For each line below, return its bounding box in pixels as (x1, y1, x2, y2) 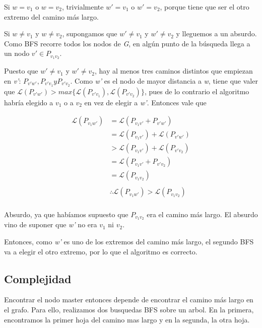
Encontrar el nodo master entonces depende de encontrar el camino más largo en (4, 294, 253, 305)
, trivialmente (62, 2, 104, 12)
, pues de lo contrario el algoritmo (144, 86, 249, 96)
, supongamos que (62, 28, 117, 39)
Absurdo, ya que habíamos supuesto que (4, 209, 128, 219)
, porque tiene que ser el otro (160, 2, 249, 12)
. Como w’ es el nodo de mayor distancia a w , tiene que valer (70, 75, 258, 86)
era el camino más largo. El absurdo (147, 209, 258, 219)
